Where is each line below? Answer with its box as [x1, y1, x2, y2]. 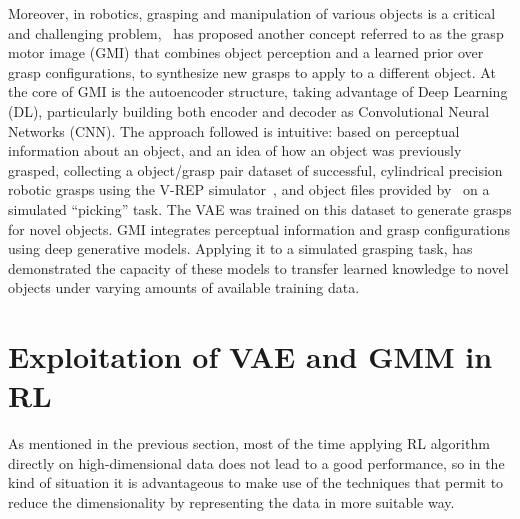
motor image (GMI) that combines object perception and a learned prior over [8, 42, 484, 63]
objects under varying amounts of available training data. [8, 277, 360, 298]
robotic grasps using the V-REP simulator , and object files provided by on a [8, 179, 490, 200]
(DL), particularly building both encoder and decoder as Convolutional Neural [8, 100, 490, 121]
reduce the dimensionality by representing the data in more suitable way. [8, 492, 455, 512]
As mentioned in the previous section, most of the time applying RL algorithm [8, 433, 490, 454]
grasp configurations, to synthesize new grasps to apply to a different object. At [8, 61, 496, 82]
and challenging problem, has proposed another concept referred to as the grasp [8, 22, 504, 43]
